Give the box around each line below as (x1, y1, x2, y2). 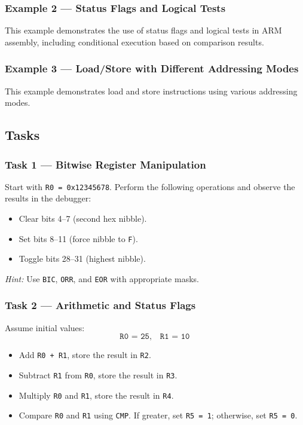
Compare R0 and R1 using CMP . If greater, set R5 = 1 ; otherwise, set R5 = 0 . (19, 409, 298, 421)
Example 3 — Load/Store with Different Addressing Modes (5, 61, 299, 76)
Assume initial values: (5, 321, 85, 334)
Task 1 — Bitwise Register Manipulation (5, 157, 206, 172)
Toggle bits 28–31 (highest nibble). (19, 252, 146, 265)
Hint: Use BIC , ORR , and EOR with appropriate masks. (5, 272, 199, 285)
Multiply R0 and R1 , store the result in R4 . (19, 389, 174, 401)
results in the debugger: (5, 192, 91, 204)
